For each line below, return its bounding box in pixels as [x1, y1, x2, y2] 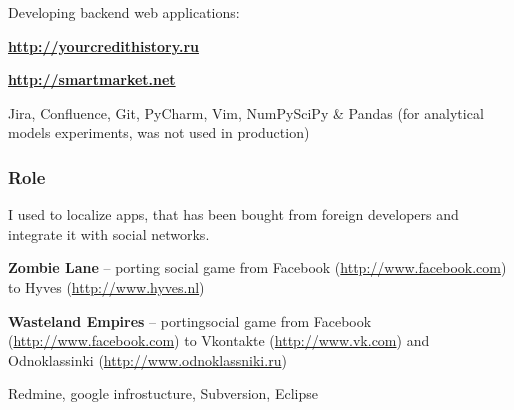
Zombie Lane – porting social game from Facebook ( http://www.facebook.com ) [8, 257, 507, 278]
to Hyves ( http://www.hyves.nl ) [8, 276, 205, 297]
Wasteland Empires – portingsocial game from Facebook [8, 310, 372, 331]
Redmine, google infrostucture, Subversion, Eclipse [8, 383, 318, 404]
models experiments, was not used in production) [8, 122, 310, 143]
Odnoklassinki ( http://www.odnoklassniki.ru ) [8, 349, 287, 370]
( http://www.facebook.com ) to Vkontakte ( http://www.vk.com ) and [8, 330, 430, 351]
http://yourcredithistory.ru [8, 35, 199, 56]
